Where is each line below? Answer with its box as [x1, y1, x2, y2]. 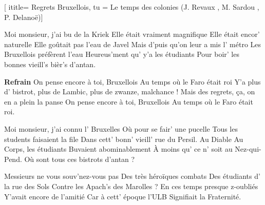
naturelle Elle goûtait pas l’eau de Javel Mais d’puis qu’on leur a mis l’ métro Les [4, 38, 261, 49]
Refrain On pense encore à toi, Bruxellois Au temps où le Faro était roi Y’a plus [4, 76, 261, 87]
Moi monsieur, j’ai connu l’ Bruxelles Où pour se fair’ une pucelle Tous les [4, 123, 238, 134]
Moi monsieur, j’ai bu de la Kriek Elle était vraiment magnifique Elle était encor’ [4, 29, 260, 39]
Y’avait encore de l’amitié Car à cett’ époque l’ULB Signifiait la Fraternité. [4, 191, 241, 201]
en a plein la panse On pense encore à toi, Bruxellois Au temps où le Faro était [4, 96, 253, 107]
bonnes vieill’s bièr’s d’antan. [4, 58, 96, 69]
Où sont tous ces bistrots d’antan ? [24, 153, 135, 164]
